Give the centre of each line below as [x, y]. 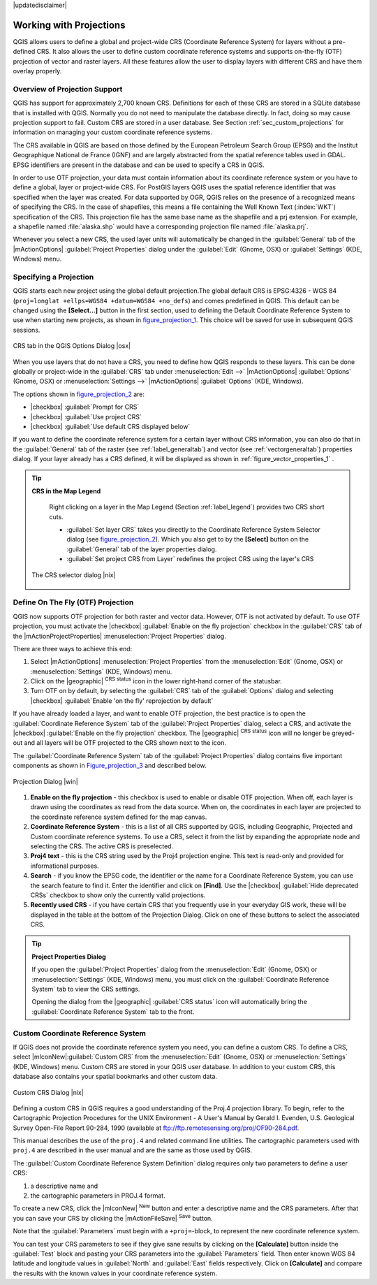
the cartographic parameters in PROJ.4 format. [98, 1196]
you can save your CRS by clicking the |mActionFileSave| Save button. [113, 1218]
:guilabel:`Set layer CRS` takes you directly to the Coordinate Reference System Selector [193, 530]
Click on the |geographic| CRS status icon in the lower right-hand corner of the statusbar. [156, 681]
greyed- [343, 733]
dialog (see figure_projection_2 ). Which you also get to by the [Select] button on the [188, 539]
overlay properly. [37, 71]
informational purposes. [65, 866]
